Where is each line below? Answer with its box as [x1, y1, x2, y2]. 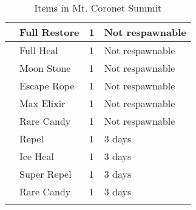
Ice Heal [19, 149, 54, 163]
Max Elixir [19, 96, 66, 110]
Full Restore [19, 25, 79, 39]
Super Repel [19, 167, 72, 181]
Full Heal [19, 43, 58, 57]
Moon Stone [19, 61, 71, 75]
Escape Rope [19, 79, 75, 93]
